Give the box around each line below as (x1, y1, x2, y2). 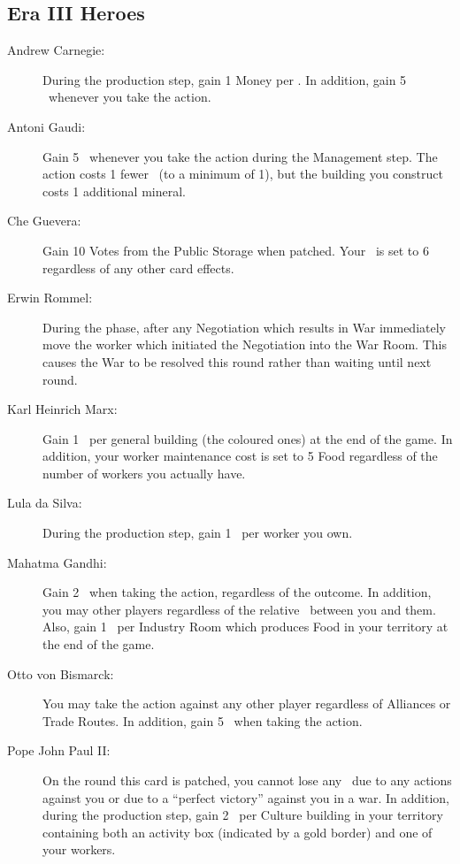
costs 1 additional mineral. (42, 181, 186, 200)
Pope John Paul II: (7, 741, 111, 760)
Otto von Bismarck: (7, 664, 114, 683)
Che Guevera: (7, 211, 81, 230)
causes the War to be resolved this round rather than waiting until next (42, 352, 432, 371)
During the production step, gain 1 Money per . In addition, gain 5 (42, 70, 407, 88)
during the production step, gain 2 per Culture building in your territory (42, 806, 443, 824)
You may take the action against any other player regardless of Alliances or (42, 694, 451, 713)
